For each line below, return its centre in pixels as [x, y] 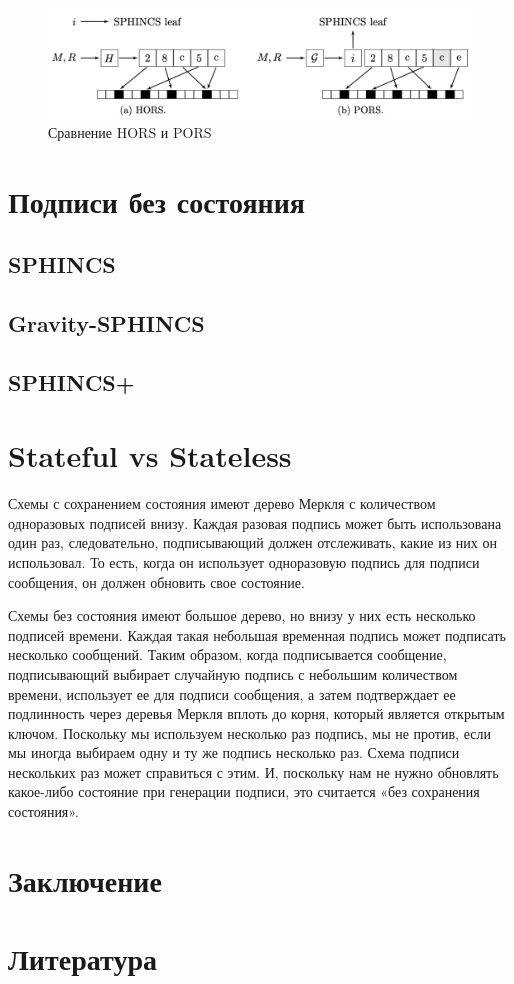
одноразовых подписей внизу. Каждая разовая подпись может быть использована [255, 522]
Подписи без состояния [156, 200]
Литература [82, 958]
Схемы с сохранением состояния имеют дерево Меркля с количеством [222, 503]
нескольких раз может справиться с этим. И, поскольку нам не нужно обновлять [253, 771]
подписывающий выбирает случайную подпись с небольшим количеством [233, 673]
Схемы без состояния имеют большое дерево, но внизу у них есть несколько [242, 615]
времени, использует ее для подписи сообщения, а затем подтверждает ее [232, 693]
